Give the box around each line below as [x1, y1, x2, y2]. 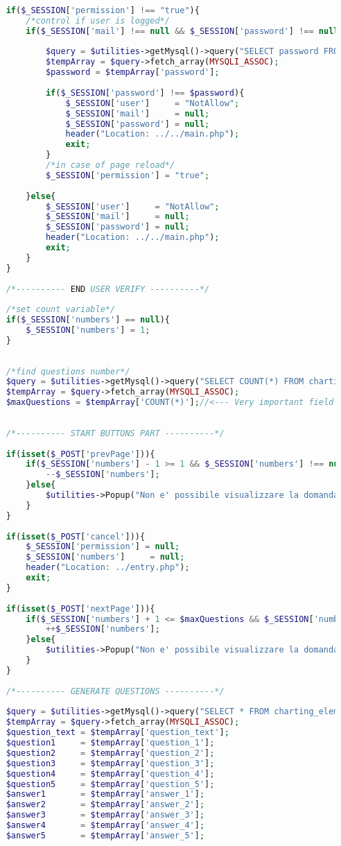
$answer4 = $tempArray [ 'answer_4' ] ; [6, 820, 205, 830]
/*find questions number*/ [6, 366, 130, 377]
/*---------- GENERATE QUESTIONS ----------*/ [6, 686, 225, 696]
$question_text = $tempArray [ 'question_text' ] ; [6, 727, 229, 738]
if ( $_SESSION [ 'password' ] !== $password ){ [45, 87, 245, 98]
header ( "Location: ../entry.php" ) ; [26, 562, 190, 573]
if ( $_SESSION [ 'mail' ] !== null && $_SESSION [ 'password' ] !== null [26, 26, 339, 36]
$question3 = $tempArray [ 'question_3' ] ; [6, 758, 215, 768]
